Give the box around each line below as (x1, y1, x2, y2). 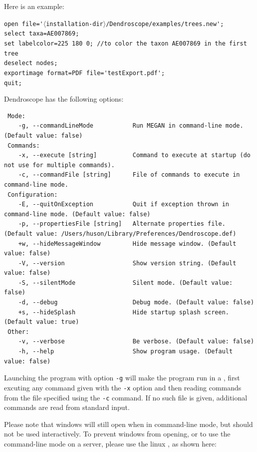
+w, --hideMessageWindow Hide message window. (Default (18, 240, 237, 247)
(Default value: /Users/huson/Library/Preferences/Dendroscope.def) (4, 230, 237, 237)
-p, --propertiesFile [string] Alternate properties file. (18, 220, 226, 228)
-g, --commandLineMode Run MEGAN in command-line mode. (18, 122, 244, 130)
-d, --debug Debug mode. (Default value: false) (18, 299, 255, 306)
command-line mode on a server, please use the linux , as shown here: (4, 438, 217, 448)
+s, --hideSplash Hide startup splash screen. (18, 308, 230, 316)
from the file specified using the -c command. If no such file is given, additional (4, 392, 248, 402)
